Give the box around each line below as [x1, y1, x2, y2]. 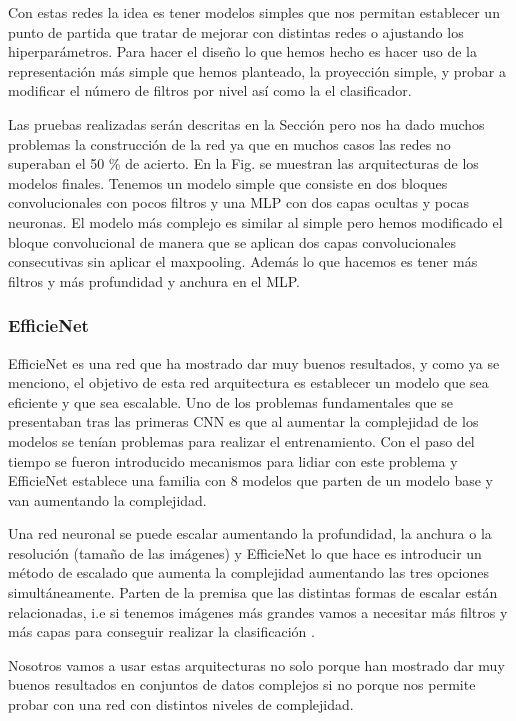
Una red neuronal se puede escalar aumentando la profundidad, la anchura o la [8, 523, 492, 544]
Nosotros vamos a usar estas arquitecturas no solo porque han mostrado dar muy [8, 654, 505, 675]
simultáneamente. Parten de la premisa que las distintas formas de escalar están [8, 582, 498, 603]
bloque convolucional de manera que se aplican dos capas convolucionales [8, 231, 456, 252]
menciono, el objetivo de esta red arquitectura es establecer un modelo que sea [8, 372, 489, 393]
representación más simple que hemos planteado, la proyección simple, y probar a [8, 60, 506, 81]
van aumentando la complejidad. [8, 489, 207, 510]
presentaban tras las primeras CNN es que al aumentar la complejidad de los [8, 411, 479, 432]
